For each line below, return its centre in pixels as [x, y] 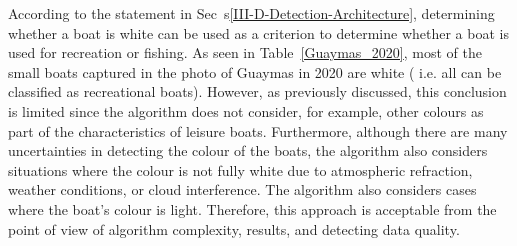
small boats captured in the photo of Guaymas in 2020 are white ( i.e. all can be [255, 71]
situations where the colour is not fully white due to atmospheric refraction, [240, 169]
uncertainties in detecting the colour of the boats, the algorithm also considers [248, 150]
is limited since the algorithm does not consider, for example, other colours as [246, 110]
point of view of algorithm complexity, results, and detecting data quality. [234, 228]
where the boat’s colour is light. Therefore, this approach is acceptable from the [252, 208]
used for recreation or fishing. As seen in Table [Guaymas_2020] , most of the [245, 52]
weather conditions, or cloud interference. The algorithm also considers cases [242, 189]
